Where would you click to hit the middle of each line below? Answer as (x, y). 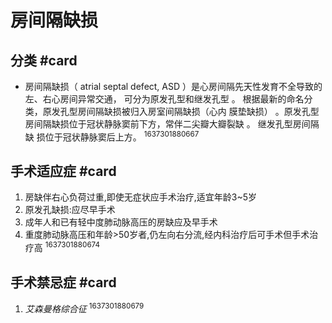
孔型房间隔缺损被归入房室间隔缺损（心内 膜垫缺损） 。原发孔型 (189, 111)
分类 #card (44, 60)
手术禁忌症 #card (63, 282)
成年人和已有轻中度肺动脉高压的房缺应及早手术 (121, 222)
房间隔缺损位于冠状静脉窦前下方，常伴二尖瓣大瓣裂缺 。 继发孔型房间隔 (172, 124)
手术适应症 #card (63, 171)
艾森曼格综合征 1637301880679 (84, 308)
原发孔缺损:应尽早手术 (70, 210)
